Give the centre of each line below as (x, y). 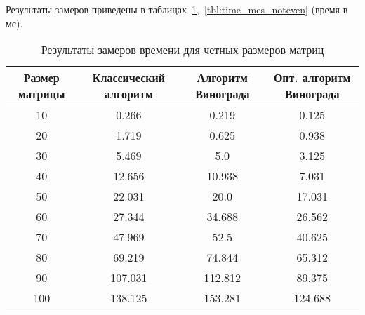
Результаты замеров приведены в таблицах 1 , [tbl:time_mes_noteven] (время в (177, 9)
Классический (128, 78)
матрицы (42, 94)
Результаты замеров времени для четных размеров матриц (182, 50)
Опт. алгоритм (312, 78)
